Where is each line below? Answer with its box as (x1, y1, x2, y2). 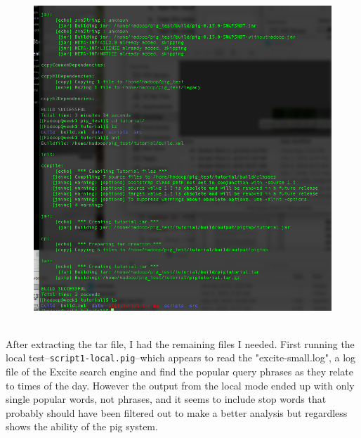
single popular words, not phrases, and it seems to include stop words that (6, 392, 327, 406)
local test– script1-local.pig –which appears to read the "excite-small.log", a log (6, 350, 356, 365)
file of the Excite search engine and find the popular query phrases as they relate (6, 364, 353, 379)
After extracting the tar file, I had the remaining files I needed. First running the (6, 336, 355, 351)
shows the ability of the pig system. (6, 419, 158, 434)
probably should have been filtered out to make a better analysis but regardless (6, 405, 348, 420)
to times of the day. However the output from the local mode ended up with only (6, 378, 355, 392)
